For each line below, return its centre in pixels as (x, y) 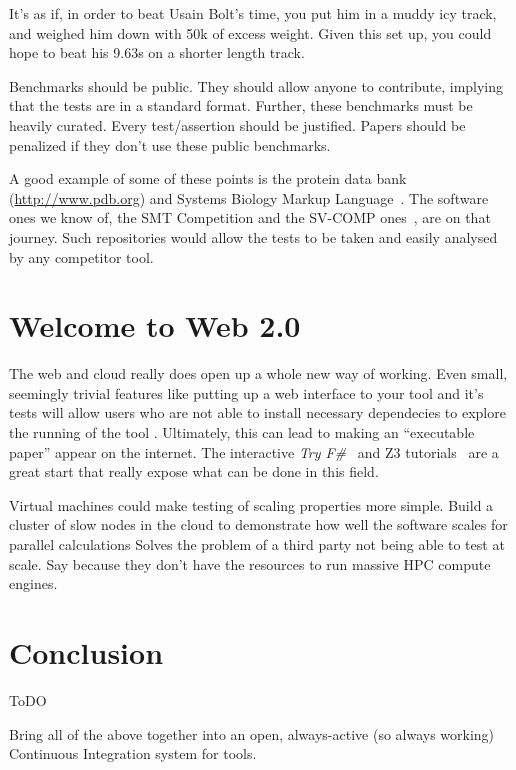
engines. (33, 583)
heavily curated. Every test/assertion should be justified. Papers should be (237, 124)
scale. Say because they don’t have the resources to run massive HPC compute (250, 563)
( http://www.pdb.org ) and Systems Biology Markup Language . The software (249, 197)
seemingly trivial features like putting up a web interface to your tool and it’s (246, 392)
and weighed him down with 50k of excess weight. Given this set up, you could (250, 32)
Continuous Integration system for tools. (133, 753)
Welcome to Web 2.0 (155, 325)
